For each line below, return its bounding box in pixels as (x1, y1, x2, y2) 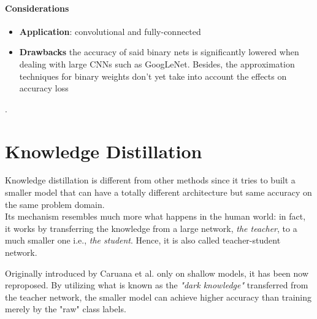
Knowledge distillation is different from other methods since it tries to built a (5, 174, 296, 186)
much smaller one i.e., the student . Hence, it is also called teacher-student (5, 234, 281, 247)
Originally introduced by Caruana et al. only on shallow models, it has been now (5, 266, 309, 279)
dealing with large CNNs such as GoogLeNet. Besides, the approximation (19, 57, 295, 70)
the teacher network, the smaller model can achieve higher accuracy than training (5, 290, 312, 303)
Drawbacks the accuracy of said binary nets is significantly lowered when (19, 45, 299, 58)
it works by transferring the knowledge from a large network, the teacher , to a (5, 221, 297, 234)
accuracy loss (19, 82, 69, 94)
